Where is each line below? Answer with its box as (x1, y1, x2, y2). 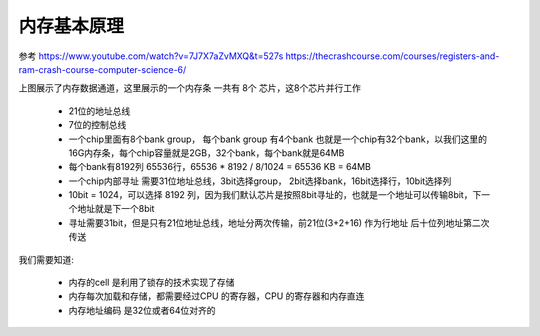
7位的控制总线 (68, 119, 127, 131)
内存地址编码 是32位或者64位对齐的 (68, 304, 216, 316)
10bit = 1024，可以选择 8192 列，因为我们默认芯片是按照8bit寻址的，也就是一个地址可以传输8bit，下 (68, 189, 482, 201)
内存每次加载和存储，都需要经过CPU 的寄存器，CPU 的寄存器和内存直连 (68, 290, 365, 302)
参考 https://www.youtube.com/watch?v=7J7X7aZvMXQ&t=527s (18, 50, 284, 62)
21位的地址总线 (68, 105, 131, 117)
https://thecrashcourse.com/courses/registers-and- (285, 50, 500, 62)
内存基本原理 (18, 15, 125, 37)
